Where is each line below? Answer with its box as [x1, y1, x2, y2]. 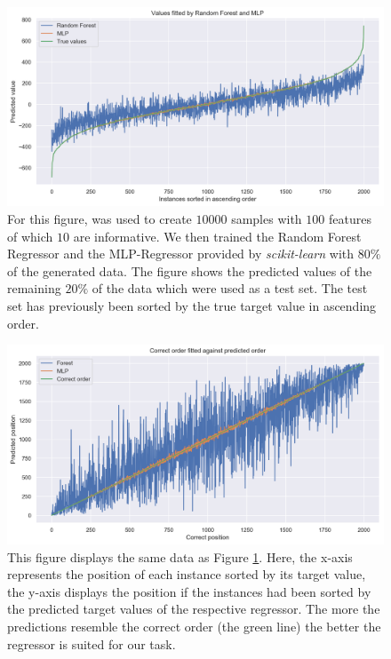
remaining [7, 279, 61, 298]
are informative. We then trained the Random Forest [73, 226, 362, 245]
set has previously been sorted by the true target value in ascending [7, 296, 377, 314]
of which [7, 226, 53, 245]
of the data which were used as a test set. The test [92, 279, 368, 298]
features [328, 210, 371, 228]
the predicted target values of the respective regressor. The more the [7, 599, 380, 618]
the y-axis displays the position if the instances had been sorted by [7, 582, 371, 600]
